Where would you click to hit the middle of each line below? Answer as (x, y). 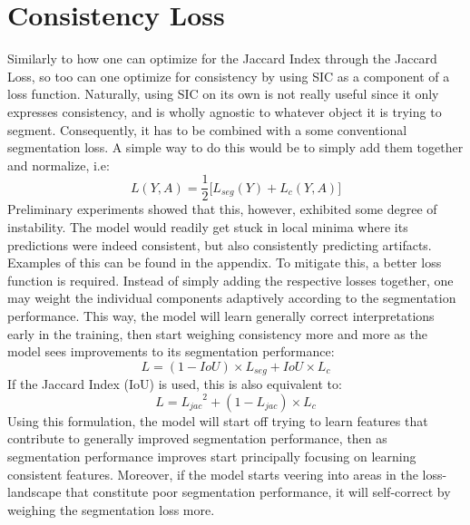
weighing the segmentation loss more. (111, 509)
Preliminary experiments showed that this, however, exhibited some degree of (222, 209)
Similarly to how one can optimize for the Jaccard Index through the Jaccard (222, 58)
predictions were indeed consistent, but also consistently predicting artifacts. (220, 244)
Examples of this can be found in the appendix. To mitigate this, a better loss (225, 262)
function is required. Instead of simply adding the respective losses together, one (230, 280)
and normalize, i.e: (59, 165)
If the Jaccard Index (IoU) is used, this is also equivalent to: (175, 384)
